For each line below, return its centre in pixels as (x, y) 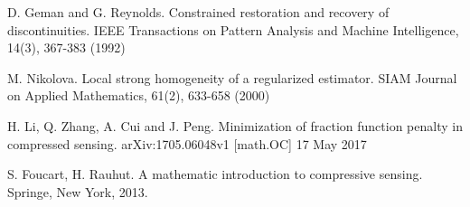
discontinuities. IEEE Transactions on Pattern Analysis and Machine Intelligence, (233, 29)
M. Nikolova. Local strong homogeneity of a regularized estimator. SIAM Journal (232, 77)
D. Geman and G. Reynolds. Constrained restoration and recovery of (198, 12)
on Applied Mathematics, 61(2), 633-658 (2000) (139, 95)
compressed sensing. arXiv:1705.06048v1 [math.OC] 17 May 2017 (187, 143)
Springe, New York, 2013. (78, 191)
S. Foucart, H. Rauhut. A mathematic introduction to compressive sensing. (215, 174)
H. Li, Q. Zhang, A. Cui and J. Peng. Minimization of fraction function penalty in (235, 125)
